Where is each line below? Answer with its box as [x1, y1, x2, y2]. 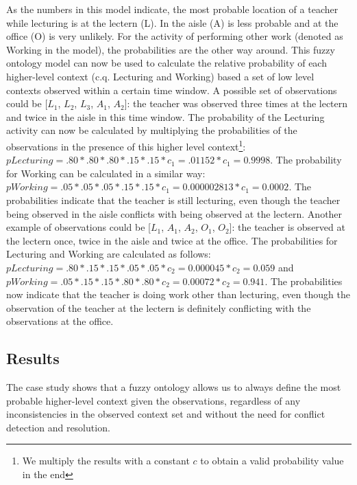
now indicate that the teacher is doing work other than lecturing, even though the [6, 287, 350, 302]
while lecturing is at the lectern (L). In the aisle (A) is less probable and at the [6, 15, 338, 30]
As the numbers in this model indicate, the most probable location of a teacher [6, 2, 338, 16]
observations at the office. [6, 314, 114, 328]
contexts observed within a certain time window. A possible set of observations [6, 82, 337, 97]
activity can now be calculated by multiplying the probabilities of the [6, 123, 297, 137]
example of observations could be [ [6, 220, 151, 234]
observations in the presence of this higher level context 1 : [6, 137, 246, 153]
